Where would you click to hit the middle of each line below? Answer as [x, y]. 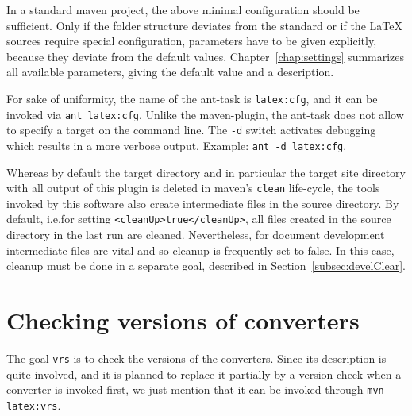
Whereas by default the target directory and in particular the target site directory [206, 172]
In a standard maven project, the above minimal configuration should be [183, 10]
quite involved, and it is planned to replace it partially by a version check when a [204, 374]
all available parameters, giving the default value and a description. [170, 72]
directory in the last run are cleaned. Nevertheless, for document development [196, 235]
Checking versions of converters [183, 320]
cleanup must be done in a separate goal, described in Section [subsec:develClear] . [206, 266]
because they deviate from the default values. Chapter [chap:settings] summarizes [206, 56]
